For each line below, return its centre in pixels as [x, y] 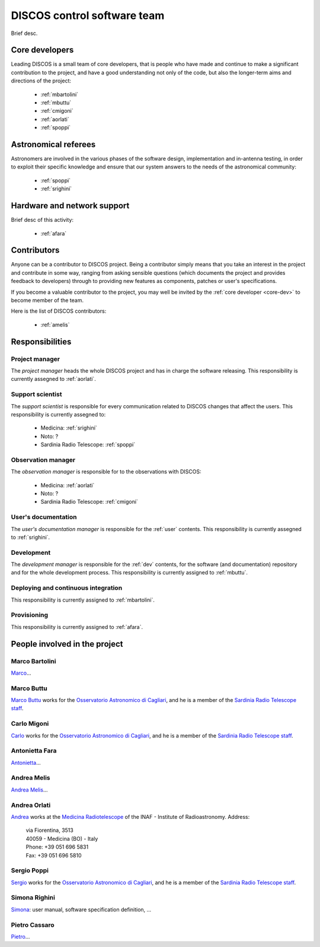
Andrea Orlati [31, 805]
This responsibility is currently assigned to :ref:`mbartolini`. [83, 600]
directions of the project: [41, 81]
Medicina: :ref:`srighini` [69, 428]
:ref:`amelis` [55, 325]
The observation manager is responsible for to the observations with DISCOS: [106, 472]
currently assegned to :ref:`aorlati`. [53, 379]
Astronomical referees [53, 144]
